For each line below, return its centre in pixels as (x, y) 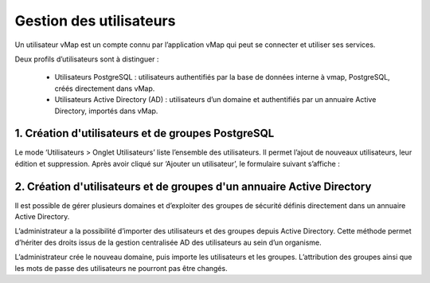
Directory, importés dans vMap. (106, 111)
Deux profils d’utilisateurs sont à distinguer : (87, 59)
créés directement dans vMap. (105, 88)
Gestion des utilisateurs (95, 21)
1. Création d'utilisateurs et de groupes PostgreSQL (145, 134)
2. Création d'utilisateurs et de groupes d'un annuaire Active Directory (193, 186)
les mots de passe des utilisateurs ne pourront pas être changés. (121, 268)
